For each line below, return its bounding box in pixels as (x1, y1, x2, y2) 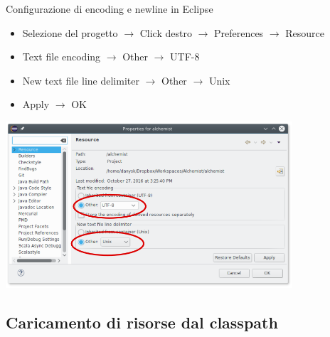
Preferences (213, 25, 264, 40)
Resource (285, 25, 324, 40)
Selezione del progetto (22, 25, 118, 40)
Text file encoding (22, 49, 101, 64)
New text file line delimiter (22, 73, 139, 87)
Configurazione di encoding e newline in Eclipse (6, 1, 213, 16)
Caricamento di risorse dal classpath (6, 311, 278, 333)
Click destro (139, 25, 192, 40)
